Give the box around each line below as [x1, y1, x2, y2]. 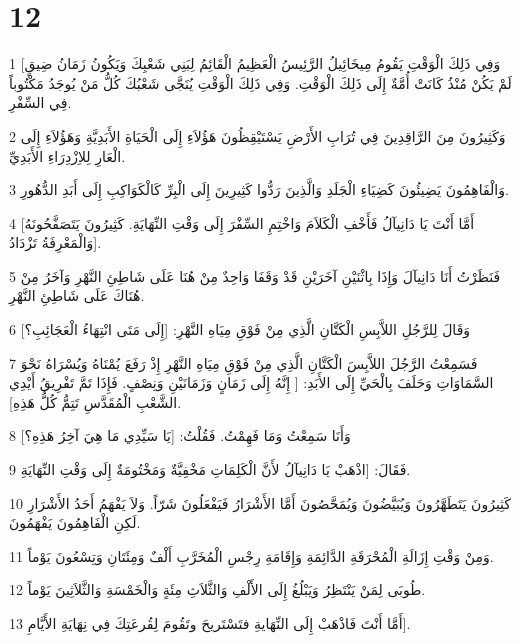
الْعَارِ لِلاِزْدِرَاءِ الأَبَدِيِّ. [9, 145, 126, 166]
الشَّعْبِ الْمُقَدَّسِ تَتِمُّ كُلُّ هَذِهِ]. [9, 391, 182, 412]
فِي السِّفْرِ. [9, 92, 72, 113]
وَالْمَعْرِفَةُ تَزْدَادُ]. [9, 232, 102, 253]
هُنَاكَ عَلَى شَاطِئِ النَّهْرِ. [9, 285, 145, 306]
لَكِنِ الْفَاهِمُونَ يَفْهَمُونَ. [9, 512, 141, 533]
